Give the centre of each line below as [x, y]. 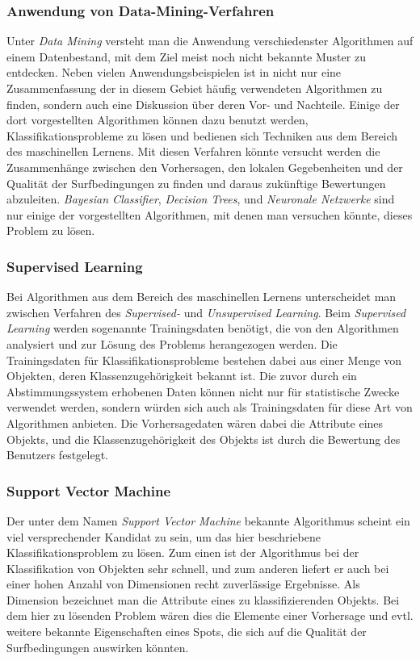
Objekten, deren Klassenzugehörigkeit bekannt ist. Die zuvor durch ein [182, 376]
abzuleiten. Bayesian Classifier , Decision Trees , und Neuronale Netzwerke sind [201, 199]
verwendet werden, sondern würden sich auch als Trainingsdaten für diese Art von [210, 407]
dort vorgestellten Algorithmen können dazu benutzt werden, [157, 120]
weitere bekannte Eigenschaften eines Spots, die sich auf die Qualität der [187, 632]
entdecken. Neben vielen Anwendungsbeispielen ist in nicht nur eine [174, 72]
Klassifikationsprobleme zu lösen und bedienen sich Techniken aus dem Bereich [202, 135]
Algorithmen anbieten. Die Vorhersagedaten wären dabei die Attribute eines [195, 423]
